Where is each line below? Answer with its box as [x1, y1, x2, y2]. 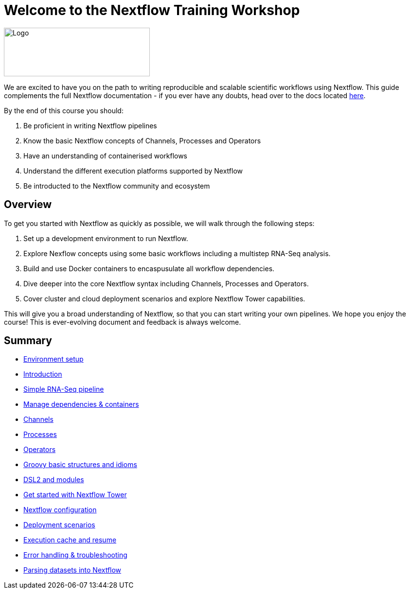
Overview [4, 198, 52, 211]
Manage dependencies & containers [23, 400, 139, 409]
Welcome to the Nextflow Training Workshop [4, 2, 300, 18]
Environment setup [23, 355, 84, 364]
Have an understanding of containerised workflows [23, 151, 188, 160]
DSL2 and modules [23, 475, 84, 484]
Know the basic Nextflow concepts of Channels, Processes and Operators [23, 136, 261, 145]
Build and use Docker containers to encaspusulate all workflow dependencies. [23, 264, 275, 273]
